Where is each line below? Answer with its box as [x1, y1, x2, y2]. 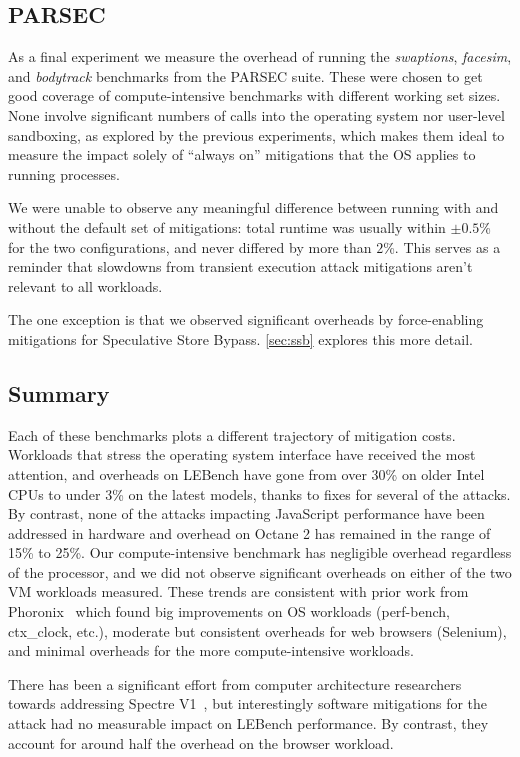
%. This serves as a [383, 236, 501, 257]
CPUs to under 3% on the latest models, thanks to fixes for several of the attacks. [8, 483, 511, 504]
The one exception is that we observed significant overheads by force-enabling [8, 309, 484, 330]
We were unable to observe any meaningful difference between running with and [8, 197, 499, 218]
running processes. [8, 163, 120, 184]
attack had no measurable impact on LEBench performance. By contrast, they [8, 713, 489, 734]
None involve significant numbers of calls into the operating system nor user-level [8, 104, 505, 125]
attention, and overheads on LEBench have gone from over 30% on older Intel [8, 463, 485, 484]
